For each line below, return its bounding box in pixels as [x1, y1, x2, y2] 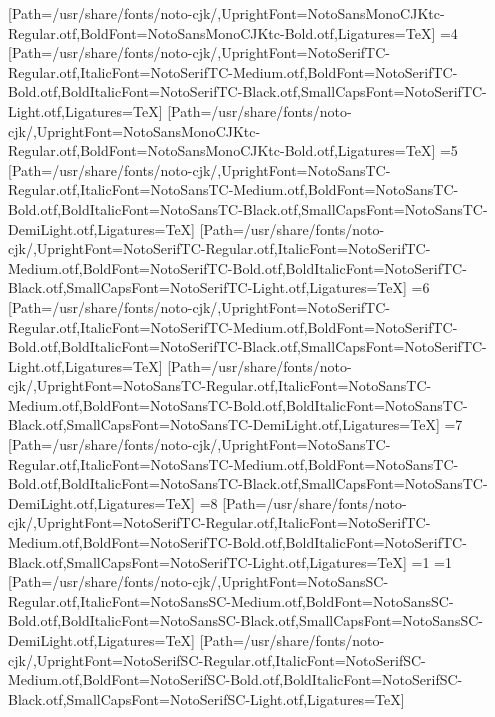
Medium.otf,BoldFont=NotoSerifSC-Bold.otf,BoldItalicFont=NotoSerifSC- [8, 669, 463, 690]
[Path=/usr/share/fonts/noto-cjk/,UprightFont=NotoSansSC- [8, 571, 389, 592]
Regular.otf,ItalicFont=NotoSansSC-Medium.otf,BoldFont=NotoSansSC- [8, 590, 454, 611]
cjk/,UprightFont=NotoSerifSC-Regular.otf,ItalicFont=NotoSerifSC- [8, 649, 426, 670]
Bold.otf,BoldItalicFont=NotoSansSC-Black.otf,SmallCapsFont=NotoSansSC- [8, 610, 483, 631]
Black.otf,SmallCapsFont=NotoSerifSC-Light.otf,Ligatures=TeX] [8, 688, 405, 709]
